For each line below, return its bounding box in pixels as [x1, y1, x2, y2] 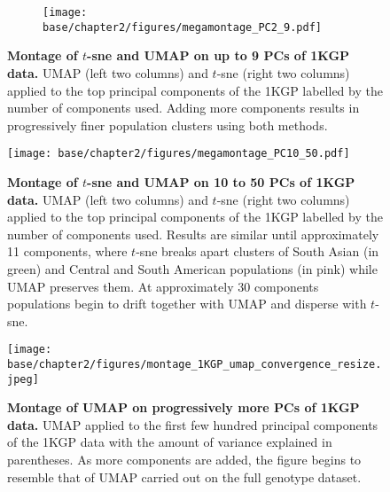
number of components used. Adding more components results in [7, 98, 360, 117]
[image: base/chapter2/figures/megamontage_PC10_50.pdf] [7, 147, 350, 160]
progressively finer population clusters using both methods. [7, 115, 328, 134]
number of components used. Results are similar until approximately [7, 224, 379, 243]
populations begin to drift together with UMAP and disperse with [7, 294, 367, 313]
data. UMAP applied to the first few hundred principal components [7, 415, 378, 433]
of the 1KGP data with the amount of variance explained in [7, 433, 332, 451]
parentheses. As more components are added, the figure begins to [7, 450, 362, 469]
